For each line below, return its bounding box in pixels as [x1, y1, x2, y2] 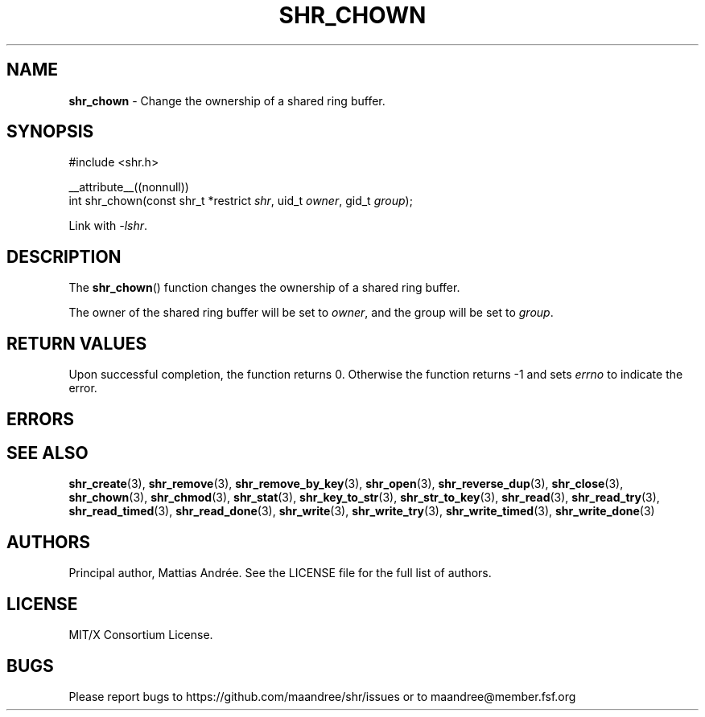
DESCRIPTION [6, 246, 122, 267]
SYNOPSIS [6, 121, 94, 142]
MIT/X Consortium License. [68, 628, 213, 642]
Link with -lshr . [68, 219, 148, 233]
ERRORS [6, 408, 75, 429]
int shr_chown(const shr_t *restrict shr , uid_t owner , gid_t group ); [68, 194, 413, 208]
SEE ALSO [6, 442, 89, 463]
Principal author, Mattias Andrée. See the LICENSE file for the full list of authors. [68, 566, 492, 580]
